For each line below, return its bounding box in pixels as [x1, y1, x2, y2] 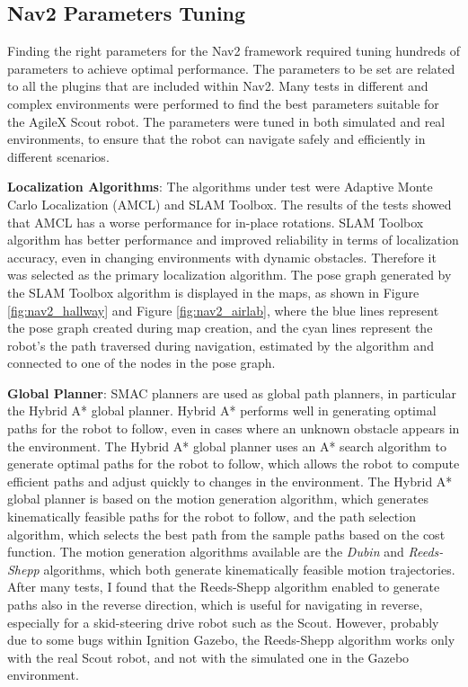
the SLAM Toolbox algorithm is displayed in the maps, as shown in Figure [7, 282, 419, 301]
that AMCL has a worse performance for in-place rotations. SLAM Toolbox [7, 212, 424, 231]
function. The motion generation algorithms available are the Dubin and [7, 542, 404, 561]
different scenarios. [7, 147, 110, 165]
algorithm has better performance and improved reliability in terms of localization [7, 230, 459, 249]
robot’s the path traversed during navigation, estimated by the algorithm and [7, 335, 434, 354]
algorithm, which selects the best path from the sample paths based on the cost [7, 524, 446, 543]
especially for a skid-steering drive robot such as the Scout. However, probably [7, 612, 439, 631]
